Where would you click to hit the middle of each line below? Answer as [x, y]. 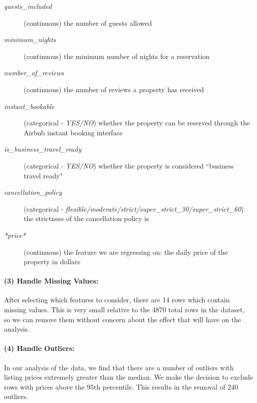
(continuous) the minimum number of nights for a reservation [117, 56]
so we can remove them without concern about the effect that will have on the [123, 319]
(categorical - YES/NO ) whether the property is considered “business [129, 165]
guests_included [28, 6]
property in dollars [52, 261]
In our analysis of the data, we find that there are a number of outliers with [119, 367]
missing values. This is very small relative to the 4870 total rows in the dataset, [125, 310]
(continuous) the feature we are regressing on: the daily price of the [126, 252]
